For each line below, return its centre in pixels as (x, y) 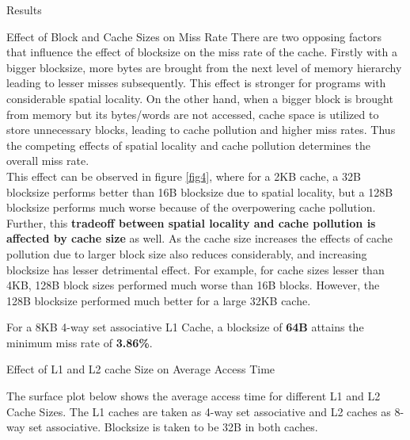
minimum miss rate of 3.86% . (80, 342)
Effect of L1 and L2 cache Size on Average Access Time (141, 369)
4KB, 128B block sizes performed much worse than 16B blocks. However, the (193, 285)
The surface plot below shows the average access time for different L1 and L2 (194, 396)
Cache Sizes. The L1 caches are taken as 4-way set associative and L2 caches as (199, 411)
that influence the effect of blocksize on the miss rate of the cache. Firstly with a (202, 52)
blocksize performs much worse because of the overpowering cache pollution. (191, 207)
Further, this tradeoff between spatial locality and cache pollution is (191, 222)
